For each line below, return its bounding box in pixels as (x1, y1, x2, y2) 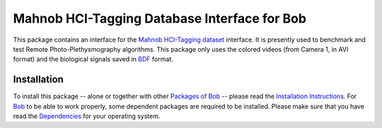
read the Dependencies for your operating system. (13, 112, 161, 120)
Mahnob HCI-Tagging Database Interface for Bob (13, 11, 307, 26)
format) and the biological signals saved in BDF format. (13, 55, 173, 64)
